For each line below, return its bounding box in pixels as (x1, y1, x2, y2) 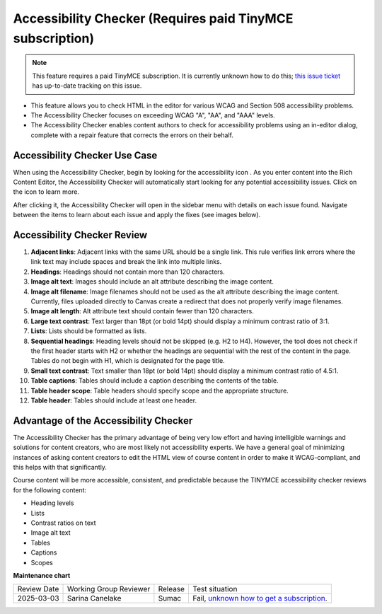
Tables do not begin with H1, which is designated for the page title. (30, 357, 226, 365)
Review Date (17, 584, 59, 594)
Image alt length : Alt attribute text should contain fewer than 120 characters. (30, 307, 254, 315)
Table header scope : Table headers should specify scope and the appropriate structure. (30, 386, 289, 395)
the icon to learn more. (13, 187, 79, 196)
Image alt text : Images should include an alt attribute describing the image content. (30, 277, 274, 286)
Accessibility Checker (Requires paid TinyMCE (13, 11, 294, 26)
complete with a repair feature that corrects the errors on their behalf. (30, 131, 233, 139)
